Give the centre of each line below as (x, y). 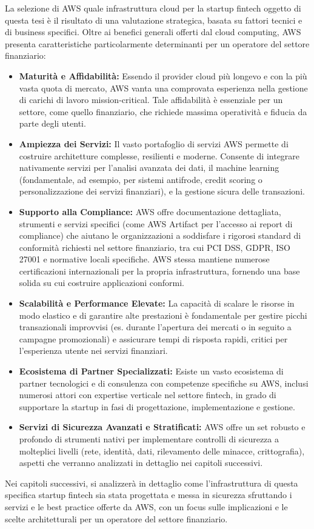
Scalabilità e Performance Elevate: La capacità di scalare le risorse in (157, 303)
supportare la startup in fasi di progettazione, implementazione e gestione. (157, 406)
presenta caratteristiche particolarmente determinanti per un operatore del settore (157, 43)
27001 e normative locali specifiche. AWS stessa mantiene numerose (144, 259)
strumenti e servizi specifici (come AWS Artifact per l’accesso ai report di (156, 223)
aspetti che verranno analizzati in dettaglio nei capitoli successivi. (141, 463)
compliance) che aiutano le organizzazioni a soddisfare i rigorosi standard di (160, 235)
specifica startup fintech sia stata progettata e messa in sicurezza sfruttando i (149, 495)
